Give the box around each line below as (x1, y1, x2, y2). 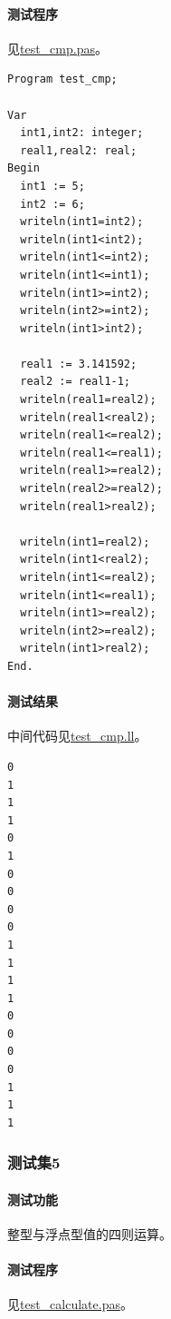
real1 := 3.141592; (20, 357, 138, 370)
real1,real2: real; (20, 143, 138, 157)
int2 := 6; (20, 197, 85, 211)
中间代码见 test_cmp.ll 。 (7, 726, 147, 745)
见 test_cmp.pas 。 (7, 38, 108, 57)
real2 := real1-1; (20, 375, 131, 389)
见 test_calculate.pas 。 (7, 1294, 133, 1314)
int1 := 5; (20, 179, 85, 192)
